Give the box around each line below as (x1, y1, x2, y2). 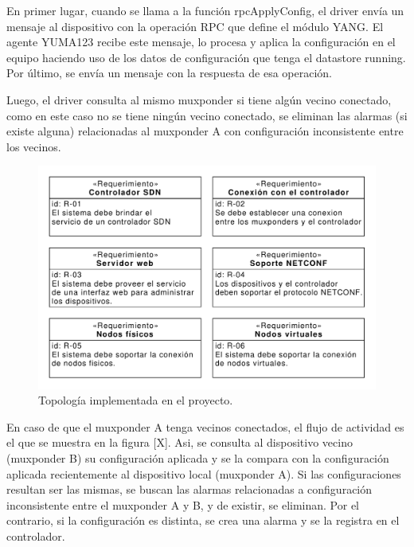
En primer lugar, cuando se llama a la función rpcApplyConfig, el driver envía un (6, 2, 404, 18)
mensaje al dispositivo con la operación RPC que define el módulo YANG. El (6, 18, 384, 34)
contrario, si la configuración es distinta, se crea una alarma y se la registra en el (6, 512, 400, 529)
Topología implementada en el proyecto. (38, 392, 233, 408)
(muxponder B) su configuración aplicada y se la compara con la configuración (6, 450, 389, 467)
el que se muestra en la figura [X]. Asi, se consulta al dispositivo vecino (6, 434, 353, 451)
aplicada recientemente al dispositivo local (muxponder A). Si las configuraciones (6, 465, 401, 482)
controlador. (6, 528, 65, 544)
